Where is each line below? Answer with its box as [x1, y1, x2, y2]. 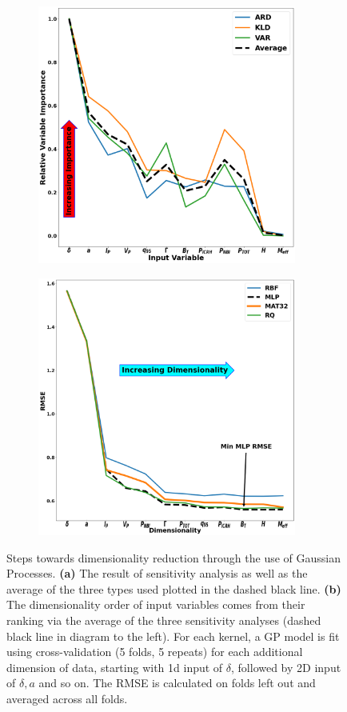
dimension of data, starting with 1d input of [6, 658, 223, 675]
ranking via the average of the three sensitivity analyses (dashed [6, 612, 321, 629]
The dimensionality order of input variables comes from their [6, 596, 305, 613]
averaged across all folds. [6, 690, 128, 707]
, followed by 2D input [231, 658, 341, 675]
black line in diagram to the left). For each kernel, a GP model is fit [6, 627, 340, 644]
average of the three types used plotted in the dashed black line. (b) [6, 580, 341, 597]
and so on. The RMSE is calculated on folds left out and [38, 674, 316, 691]
